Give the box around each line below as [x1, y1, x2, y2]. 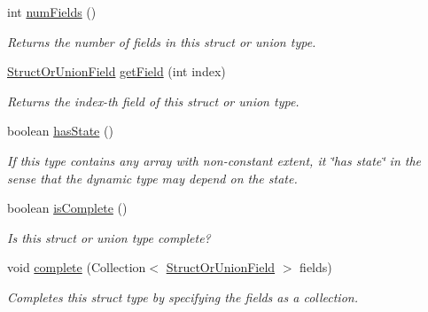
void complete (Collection [7, 258, 146, 277]
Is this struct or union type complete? [7, 228, 211, 246]
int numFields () [7, 3, 97, 20]
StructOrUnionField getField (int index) [7, 62, 226, 81]
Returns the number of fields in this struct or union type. [7, 32, 316, 51]
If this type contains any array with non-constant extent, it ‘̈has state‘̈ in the [7, 151, 422, 169]
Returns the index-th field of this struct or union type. [7, 91, 300, 110]
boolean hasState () [7, 121, 113, 140]
